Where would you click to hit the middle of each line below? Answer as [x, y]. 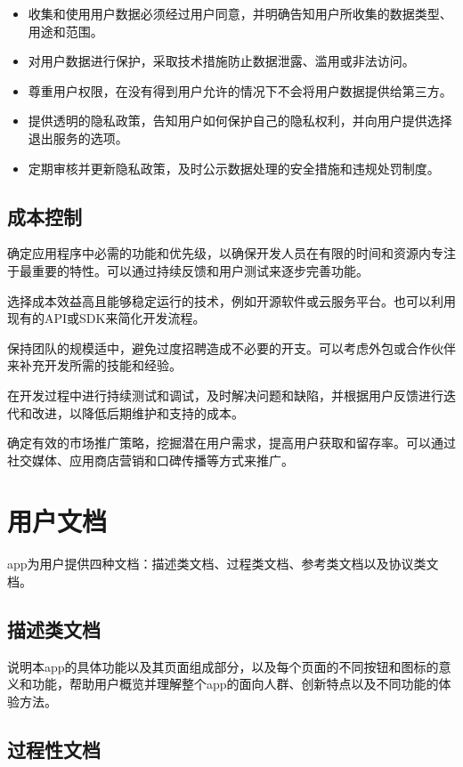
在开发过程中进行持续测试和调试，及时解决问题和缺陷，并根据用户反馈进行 [225, 395]
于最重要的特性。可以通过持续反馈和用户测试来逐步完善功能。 [188, 270]
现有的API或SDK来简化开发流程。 [106, 318]
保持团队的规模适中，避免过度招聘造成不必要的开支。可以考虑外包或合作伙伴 [231, 347]
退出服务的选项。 [78, 137]
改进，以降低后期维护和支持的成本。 [138, 412]
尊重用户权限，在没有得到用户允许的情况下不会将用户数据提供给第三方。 [240, 90]
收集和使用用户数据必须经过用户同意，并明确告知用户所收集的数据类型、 [240, 13]
